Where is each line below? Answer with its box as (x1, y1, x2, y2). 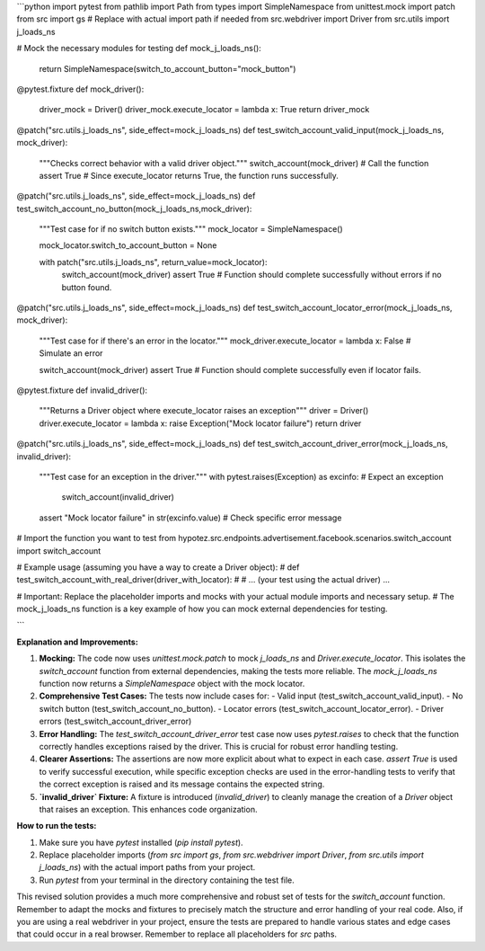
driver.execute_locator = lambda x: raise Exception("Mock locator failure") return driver (39, 418, 362, 429)
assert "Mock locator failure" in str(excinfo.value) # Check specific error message (39, 512, 342, 523)
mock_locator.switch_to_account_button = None (39, 240, 217, 251)
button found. (61, 281, 112, 292)
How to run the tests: (16, 821, 97, 831)
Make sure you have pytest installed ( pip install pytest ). (39, 837, 243, 848)
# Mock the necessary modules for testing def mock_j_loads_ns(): (16, 43, 262, 54)
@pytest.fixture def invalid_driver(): (16, 385, 148, 396)
